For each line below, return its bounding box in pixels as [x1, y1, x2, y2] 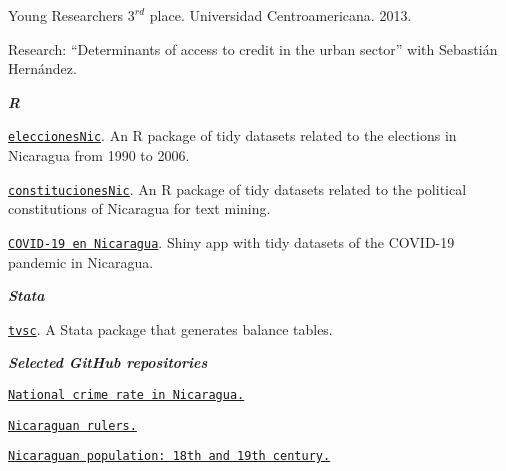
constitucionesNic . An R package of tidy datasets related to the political [8, 178, 467, 199]
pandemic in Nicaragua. [8, 251, 154, 272]
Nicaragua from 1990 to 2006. [8, 145, 190, 166]
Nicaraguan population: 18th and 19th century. [8, 449, 331, 464]
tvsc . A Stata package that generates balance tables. [8, 318, 333, 339]
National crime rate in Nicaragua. [8, 387, 245, 402]
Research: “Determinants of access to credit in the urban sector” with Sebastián [8, 38, 498, 59]
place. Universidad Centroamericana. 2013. [149, 5, 412, 25]
